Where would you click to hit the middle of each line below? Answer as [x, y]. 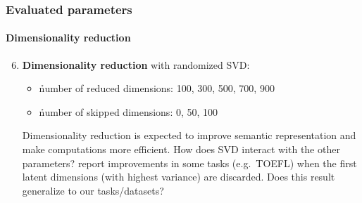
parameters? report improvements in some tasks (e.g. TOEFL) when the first [189, 163]
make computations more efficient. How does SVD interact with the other [181, 149]
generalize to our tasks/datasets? [93, 190]
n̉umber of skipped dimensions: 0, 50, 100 [129, 111]
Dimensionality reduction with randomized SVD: [136, 64]
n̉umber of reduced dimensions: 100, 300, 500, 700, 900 [157, 88]
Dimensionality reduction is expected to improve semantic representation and [189, 135]
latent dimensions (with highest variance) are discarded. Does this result [179, 177]
